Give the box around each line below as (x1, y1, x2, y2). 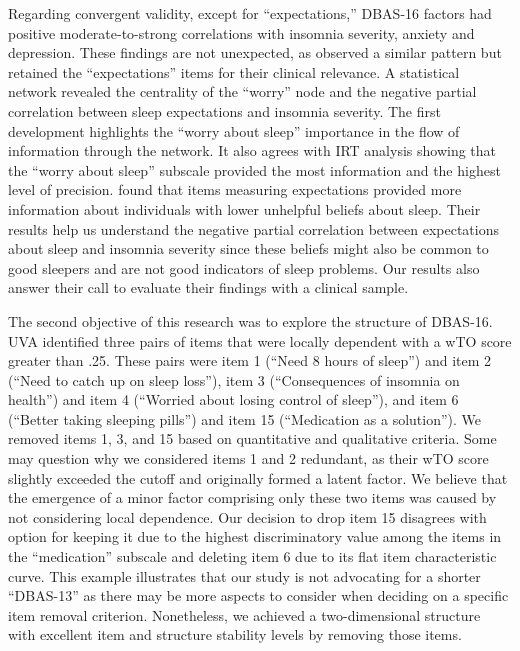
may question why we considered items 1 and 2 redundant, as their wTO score (8, 448, 489, 469)
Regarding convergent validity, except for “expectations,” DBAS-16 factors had (8, 3, 492, 23)
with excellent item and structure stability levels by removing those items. (8, 624, 462, 645)
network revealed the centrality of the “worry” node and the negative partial (8, 81, 477, 102)
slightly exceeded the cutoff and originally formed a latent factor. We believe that (8, 467, 508, 488)
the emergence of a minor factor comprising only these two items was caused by (8, 487, 497, 508)
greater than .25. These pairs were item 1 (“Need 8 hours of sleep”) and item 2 (8, 350, 492, 371)
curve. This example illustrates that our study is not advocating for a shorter (8, 565, 481, 586)
